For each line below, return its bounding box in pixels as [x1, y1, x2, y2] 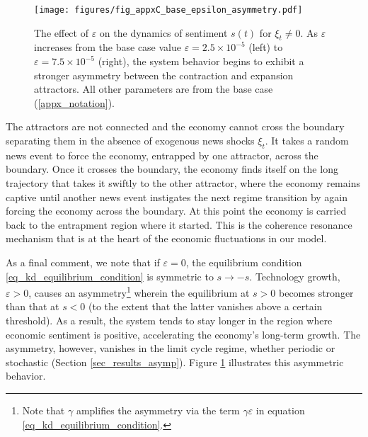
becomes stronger [278, 285, 354, 300]
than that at [6, 299, 59, 314]
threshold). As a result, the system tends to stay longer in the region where [6, 313, 333, 327]
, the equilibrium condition [185, 254, 302, 269]
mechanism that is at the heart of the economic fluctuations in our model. [6, 231, 327, 246]
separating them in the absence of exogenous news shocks [6, 133, 255, 148]
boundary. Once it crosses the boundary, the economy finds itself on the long [6, 161, 338, 176]
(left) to [248, 40, 283, 55]
